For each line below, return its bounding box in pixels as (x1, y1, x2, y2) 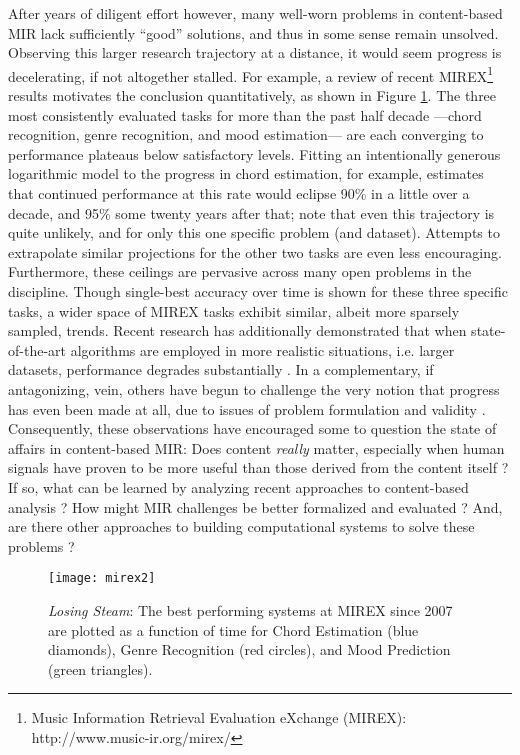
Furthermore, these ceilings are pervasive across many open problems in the (8, 261, 472, 282)
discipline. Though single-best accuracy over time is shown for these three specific (8, 280, 508, 301)
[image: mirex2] (48, 571, 156, 586)
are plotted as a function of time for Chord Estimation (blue (48, 619, 419, 640)
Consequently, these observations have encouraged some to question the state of (8, 418, 497, 439)
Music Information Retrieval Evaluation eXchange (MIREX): (31, 707, 407, 728)
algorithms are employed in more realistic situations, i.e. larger (70, 339, 455, 360)
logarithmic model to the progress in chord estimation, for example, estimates (8, 163, 484, 184)
